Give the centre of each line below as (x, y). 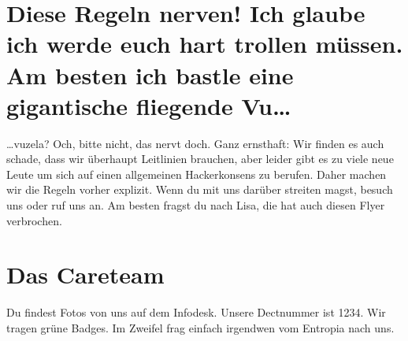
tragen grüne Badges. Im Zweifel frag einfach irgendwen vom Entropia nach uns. (200, 327)
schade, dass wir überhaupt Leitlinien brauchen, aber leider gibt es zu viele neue (200, 159)
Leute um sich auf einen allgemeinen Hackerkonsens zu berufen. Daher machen (197, 174)
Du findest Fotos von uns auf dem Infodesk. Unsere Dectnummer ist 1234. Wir (196, 312)
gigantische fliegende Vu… (149, 105)
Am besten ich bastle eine (150, 74)
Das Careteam (85, 274)
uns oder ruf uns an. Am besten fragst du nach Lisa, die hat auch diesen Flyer (196, 205)
